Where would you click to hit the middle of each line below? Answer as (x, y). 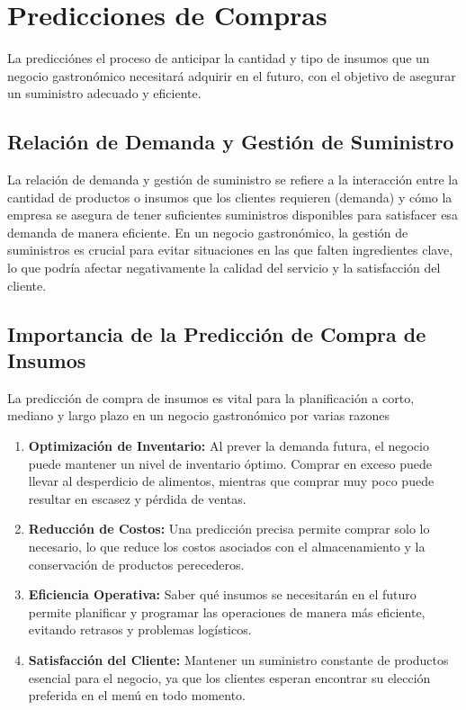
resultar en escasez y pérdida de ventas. (137, 498)
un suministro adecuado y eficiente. (104, 93)
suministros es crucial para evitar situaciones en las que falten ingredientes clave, (230, 250)
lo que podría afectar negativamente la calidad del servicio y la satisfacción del (224, 268)
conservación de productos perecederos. (136, 564)
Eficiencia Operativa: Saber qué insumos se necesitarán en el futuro (222, 594)
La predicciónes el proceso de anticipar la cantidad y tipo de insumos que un (219, 58)
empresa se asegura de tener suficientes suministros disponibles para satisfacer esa (233, 215)
